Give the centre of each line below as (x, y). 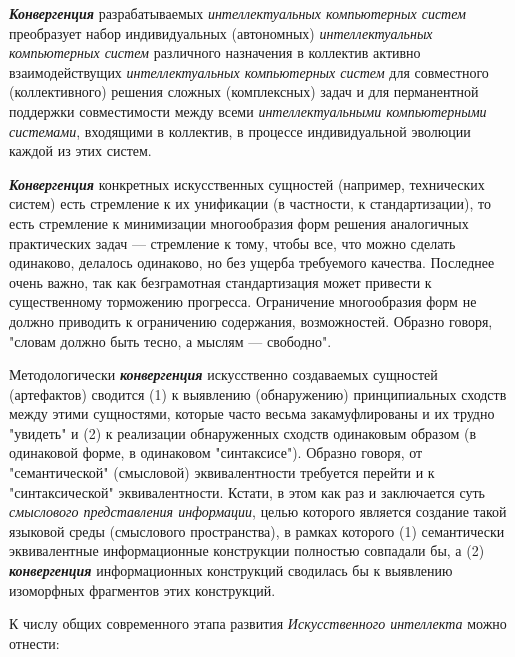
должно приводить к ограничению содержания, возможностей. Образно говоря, (251, 320)
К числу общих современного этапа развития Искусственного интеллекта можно (258, 623)
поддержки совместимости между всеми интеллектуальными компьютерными (248, 110)
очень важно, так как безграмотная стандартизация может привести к (220, 281)
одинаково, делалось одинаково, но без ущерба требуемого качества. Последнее (252, 262)
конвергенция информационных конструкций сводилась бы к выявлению (231, 570)
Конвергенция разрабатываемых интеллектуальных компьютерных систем (238, 13)
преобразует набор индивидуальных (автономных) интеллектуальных (221, 32)
